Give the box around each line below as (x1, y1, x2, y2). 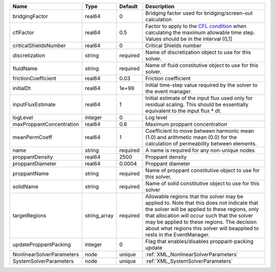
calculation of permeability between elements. (145, 140, 257, 147)
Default (119, 3, 138, 10)
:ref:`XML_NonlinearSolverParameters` (145, 251, 239, 258)
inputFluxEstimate (12, 101, 56, 108)
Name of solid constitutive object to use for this (145, 180, 260, 187)
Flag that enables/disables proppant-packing (145, 238, 254, 244)
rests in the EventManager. (145, 231, 210, 238)
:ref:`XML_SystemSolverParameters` (145, 258, 233, 264)
